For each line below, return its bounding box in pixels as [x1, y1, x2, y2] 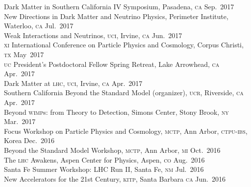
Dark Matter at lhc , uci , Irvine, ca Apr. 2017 [4, 78, 143, 88]
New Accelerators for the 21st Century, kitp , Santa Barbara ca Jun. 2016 [4, 173, 226, 184]
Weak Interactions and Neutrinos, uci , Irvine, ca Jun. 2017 [4, 30, 182, 40]
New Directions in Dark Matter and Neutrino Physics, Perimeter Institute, [4, 11, 228, 21]
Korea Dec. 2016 [4, 135, 54, 145]
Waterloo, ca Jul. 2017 [4, 21, 74, 31]
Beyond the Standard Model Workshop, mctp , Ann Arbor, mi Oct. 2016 [4, 145, 221, 155]
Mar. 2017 [4, 116, 36, 126]
